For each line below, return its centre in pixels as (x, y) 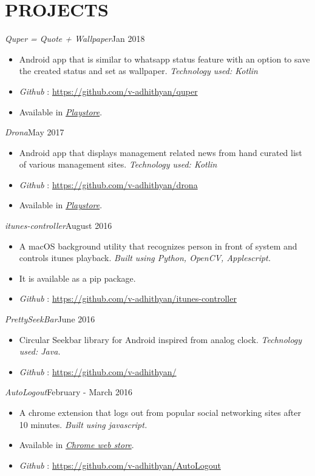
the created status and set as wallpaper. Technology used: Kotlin (138, 71)
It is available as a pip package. (77, 278)
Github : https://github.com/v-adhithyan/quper (108, 91)
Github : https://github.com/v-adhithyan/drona (108, 184)
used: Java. (40, 351)
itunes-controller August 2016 (59, 226)
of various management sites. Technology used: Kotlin (118, 164)
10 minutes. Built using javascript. (83, 424)
